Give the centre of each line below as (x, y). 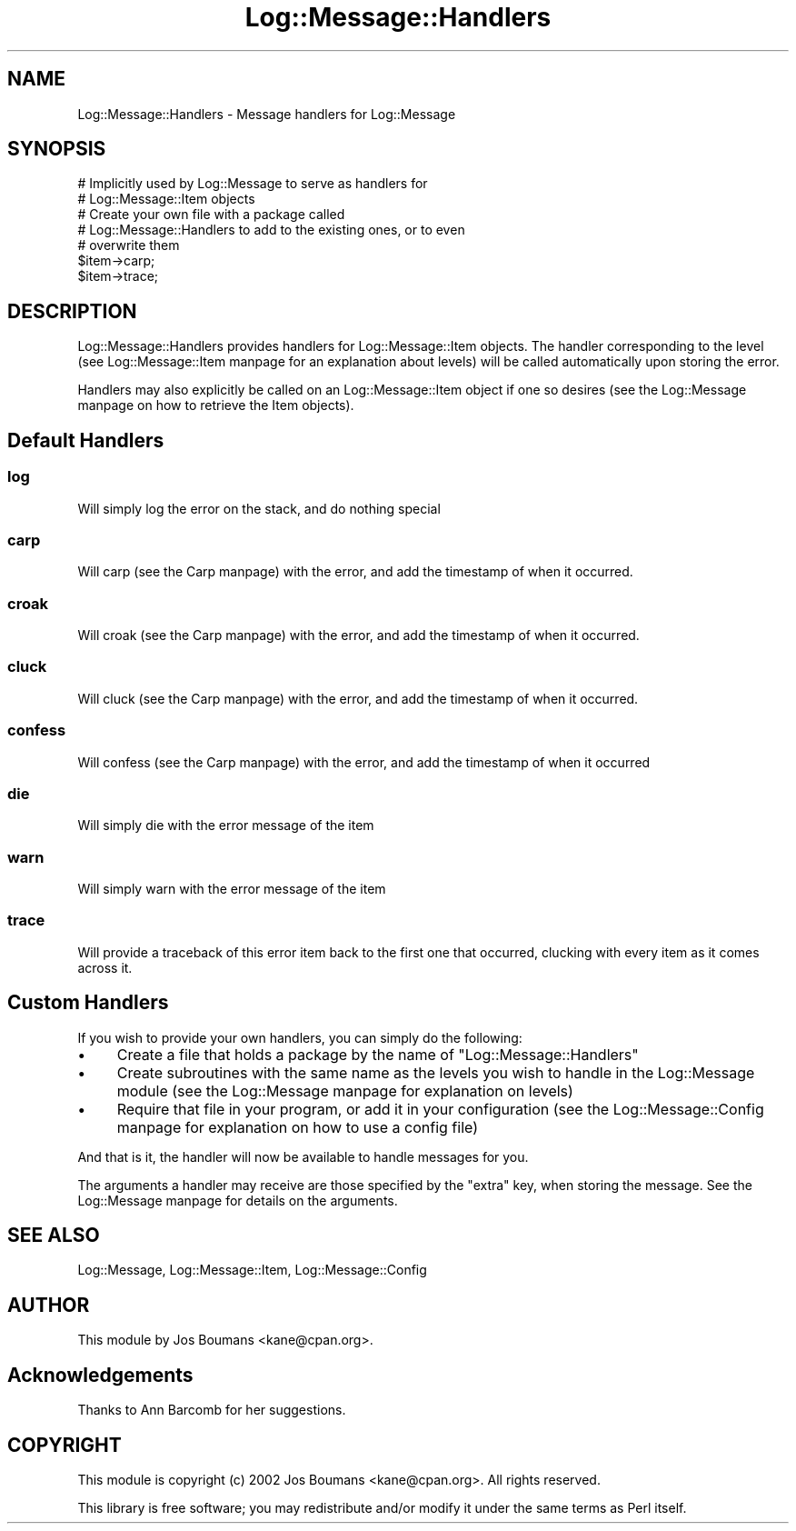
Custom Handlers (88, 1003)
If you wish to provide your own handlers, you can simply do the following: (300, 1037)
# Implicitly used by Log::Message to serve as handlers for (253, 184)
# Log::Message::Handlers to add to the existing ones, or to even (271, 230)
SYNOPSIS (57, 149)
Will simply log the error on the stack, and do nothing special (259, 508)
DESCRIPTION (72, 311)
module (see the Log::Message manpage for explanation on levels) (345, 1091)
